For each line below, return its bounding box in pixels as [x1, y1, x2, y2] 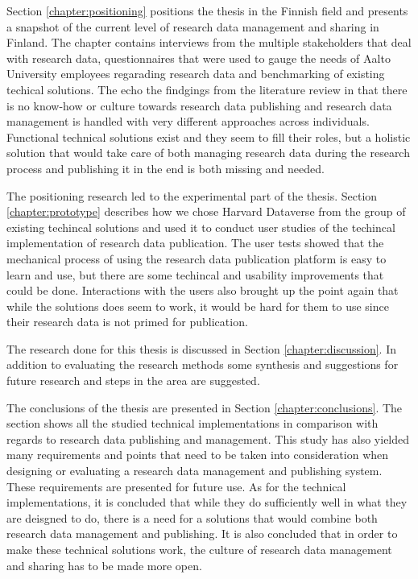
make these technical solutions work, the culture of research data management [6, 541, 392, 557]
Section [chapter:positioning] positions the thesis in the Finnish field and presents [6, 2, 408, 19]
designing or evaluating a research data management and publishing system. [6, 462, 383, 479]
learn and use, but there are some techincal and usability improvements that [6, 266, 384, 283]
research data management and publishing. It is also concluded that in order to [6, 525, 398, 542]
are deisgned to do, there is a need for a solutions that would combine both [6, 509, 378, 526]
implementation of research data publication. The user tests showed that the [6, 234, 384, 251]
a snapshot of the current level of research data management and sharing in [6, 18, 379, 35]
